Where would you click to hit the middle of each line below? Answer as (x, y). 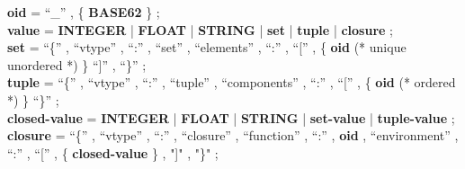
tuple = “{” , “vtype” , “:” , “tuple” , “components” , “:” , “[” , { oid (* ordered (232, 82)
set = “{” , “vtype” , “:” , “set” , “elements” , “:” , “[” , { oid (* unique (207, 47)
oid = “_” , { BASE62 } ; (84, 12)
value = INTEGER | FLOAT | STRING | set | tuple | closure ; (200, 29)
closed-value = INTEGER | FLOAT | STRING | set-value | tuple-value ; (231, 117)
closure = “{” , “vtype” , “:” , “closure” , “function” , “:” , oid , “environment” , (233, 135)
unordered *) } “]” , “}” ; (77, 64)
